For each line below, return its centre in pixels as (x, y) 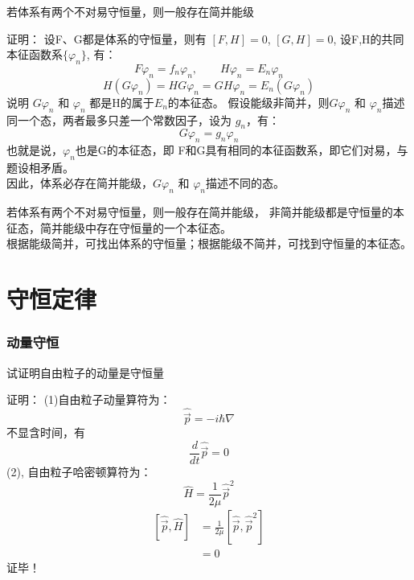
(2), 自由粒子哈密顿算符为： (79, 471)
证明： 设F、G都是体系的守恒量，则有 (107, 38)
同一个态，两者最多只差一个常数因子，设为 (119, 119)
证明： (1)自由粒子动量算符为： (89, 399)
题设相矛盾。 (40, 167)
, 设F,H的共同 (369, 38)
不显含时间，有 (46, 432)
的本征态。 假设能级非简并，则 (248, 102)
